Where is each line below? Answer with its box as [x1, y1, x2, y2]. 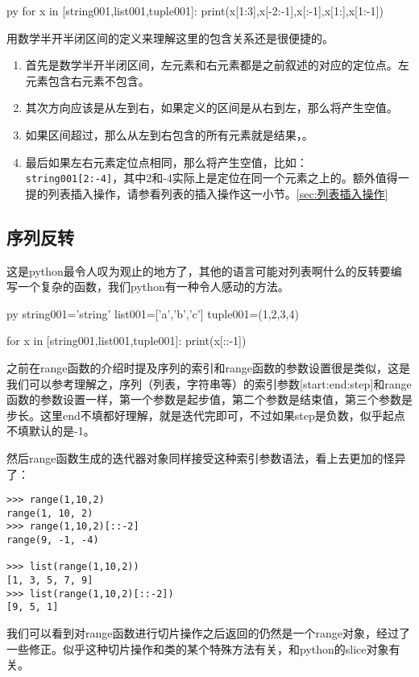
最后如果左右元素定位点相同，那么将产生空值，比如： [25, 153, 308, 170]
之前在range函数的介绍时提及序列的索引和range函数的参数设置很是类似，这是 [6, 359, 410, 376]
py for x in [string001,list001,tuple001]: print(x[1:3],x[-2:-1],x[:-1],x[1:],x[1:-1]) [6, 2, 384, 19]
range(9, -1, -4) [6, 534, 99, 546]
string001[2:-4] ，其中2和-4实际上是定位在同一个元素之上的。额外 [25, 169, 375, 186]
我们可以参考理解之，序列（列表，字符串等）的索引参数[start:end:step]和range [6, 375, 412, 392]
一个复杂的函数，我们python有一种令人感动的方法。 [17, 278, 289, 295]
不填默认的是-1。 [6, 422, 95, 439]
